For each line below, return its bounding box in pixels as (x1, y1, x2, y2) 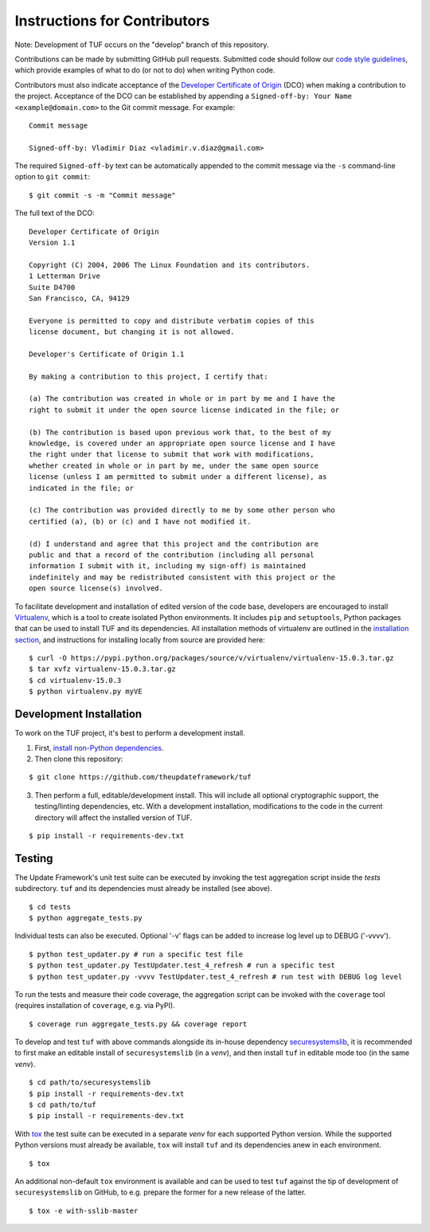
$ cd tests (29, 902, 72, 912)
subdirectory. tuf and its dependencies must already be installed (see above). (14, 884, 272, 893)
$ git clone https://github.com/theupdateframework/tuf (29, 773, 252, 782)
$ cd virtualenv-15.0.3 (29, 676, 122, 685)
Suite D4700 (29, 283, 76, 292)
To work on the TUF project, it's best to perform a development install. (14, 728, 246, 738)
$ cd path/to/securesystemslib (29, 1078, 151, 1087)
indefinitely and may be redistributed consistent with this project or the (29, 572, 336, 582)
